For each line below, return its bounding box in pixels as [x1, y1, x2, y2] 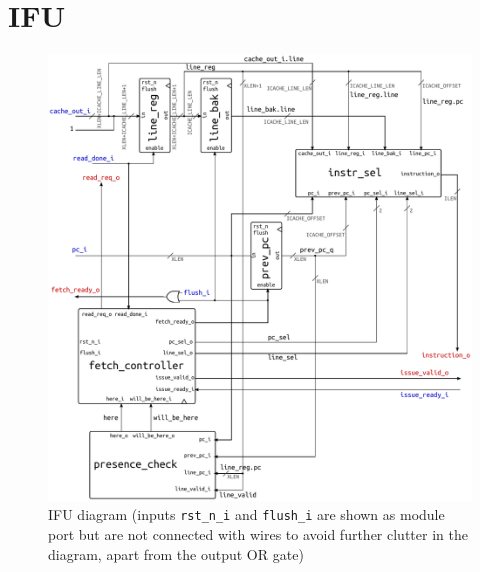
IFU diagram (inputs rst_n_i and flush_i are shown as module [48, 504, 445, 525]
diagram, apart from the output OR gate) [48, 543, 304, 564]
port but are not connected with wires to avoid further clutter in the [48, 524, 468, 545]
